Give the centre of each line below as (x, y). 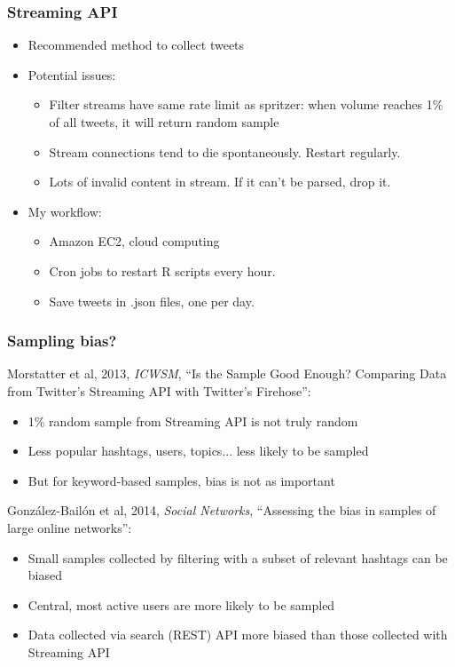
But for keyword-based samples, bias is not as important (181, 480)
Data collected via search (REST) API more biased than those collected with (238, 635)
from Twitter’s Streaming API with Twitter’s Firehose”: (159, 390)
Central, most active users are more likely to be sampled (181, 604)
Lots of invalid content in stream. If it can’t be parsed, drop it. (220, 182)
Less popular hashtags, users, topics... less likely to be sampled (198, 451)
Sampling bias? (62, 341)
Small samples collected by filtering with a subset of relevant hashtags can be (238, 557)
